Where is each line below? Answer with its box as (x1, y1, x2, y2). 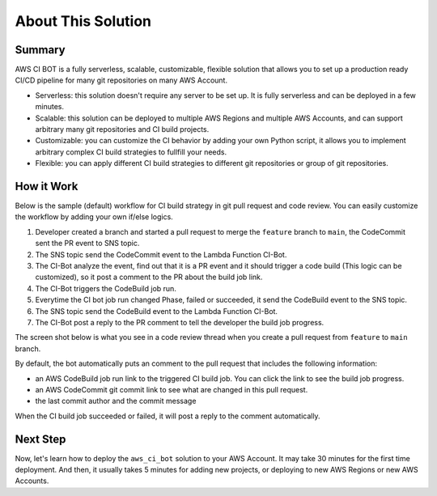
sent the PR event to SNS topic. (35, 239, 140, 248)
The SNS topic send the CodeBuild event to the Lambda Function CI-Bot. (35, 306, 278, 316)
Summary (15, 43, 66, 57)
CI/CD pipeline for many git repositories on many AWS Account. (15, 75, 228, 85)
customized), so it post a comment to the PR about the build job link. (35, 272, 263, 282)
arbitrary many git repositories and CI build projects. (35, 125, 210, 134)
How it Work (15, 180, 78, 193)
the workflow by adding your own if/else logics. (15, 212, 173, 222)
